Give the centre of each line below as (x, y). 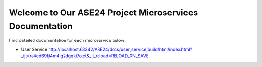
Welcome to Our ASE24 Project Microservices (104, 13)
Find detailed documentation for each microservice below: (67, 40)
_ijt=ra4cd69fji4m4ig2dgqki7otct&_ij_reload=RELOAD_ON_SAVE (85, 56)
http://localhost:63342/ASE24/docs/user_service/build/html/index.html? (120, 49)
